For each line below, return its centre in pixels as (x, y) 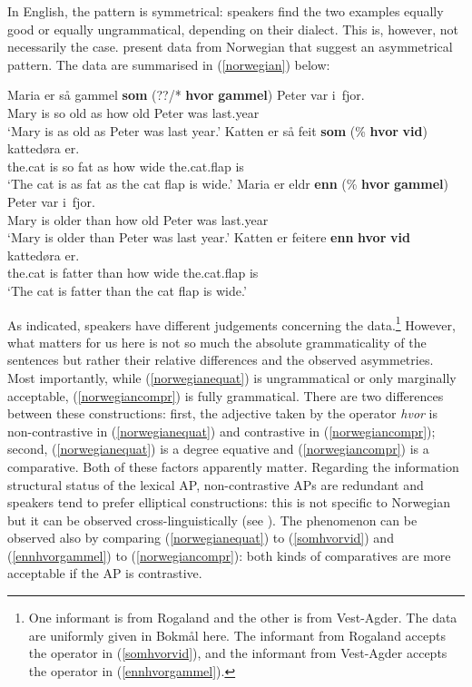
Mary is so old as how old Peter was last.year (133, 112)
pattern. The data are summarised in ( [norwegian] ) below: (169, 64)
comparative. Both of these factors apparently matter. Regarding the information (233, 466)
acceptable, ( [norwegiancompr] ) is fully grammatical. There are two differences (226, 395)
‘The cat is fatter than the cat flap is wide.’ (127, 290)
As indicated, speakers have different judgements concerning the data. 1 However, (231, 323)
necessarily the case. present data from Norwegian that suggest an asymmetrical (230, 47)
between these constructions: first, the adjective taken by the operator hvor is (223, 413)
